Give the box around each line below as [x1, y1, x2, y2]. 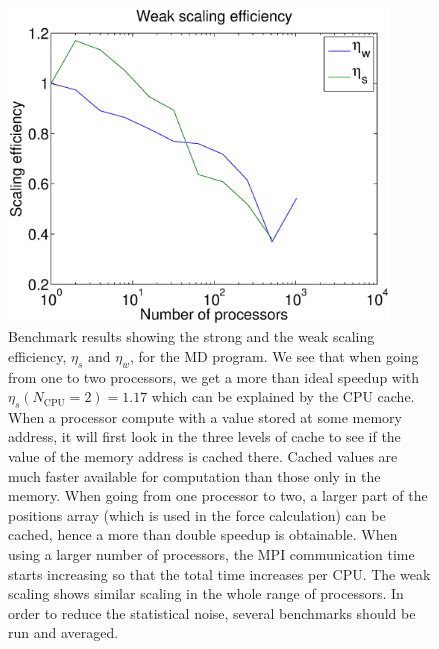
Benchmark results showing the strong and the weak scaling [8, 326, 375, 347]
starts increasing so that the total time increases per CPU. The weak [8, 563, 431, 584]
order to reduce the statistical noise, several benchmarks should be [8, 602, 416, 623]
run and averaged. [8, 622, 119, 643]
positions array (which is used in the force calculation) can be [8, 504, 386, 525]
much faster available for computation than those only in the [8, 465, 381, 486]
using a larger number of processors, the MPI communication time [8, 544, 415, 565]
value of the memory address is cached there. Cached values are [8, 446, 398, 467]
